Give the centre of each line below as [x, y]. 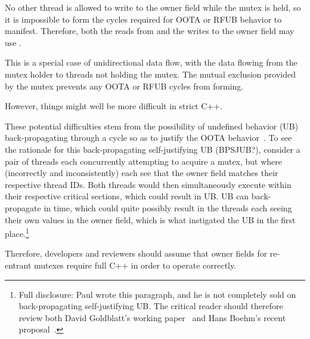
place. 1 [17, 232]
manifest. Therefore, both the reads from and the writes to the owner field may [150, 31]
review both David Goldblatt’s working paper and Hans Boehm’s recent [152, 317]
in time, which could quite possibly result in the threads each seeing [168, 207]
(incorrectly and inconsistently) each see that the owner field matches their [142, 173]
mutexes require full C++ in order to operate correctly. [135, 265]
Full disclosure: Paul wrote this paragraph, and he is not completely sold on [157, 294]
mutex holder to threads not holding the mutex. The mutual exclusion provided [150, 74]
